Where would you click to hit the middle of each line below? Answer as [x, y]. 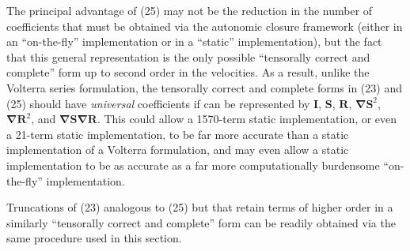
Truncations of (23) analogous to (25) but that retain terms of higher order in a [200, 207]
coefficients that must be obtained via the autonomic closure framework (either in [205, 26]
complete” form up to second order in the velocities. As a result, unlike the [188, 72]
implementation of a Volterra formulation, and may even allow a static [178, 150]
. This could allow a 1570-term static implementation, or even [247, 119]
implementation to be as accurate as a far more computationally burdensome [193, 165]
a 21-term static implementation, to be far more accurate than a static [178, 134]
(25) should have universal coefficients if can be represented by [158, 103]
